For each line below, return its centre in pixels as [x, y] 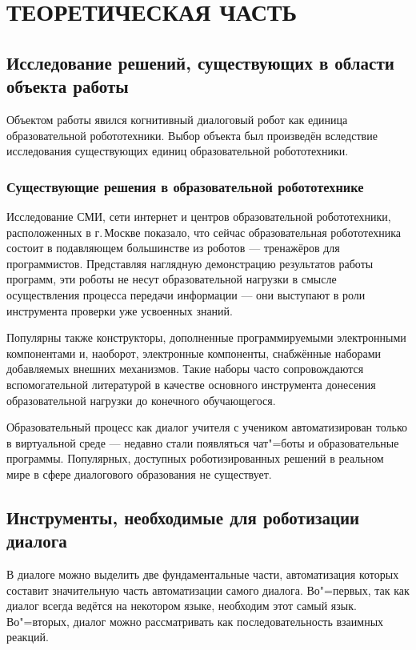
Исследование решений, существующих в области [200, 62]
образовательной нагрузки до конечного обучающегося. [141, 400]
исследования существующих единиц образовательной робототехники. [178, 151]
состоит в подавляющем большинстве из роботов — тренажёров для [173, 248]
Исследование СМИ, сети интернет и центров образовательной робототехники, [199, 216]
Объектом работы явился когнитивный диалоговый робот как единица [177, 119]
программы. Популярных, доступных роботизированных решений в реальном [195, 458]
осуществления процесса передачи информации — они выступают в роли [186, 294]
